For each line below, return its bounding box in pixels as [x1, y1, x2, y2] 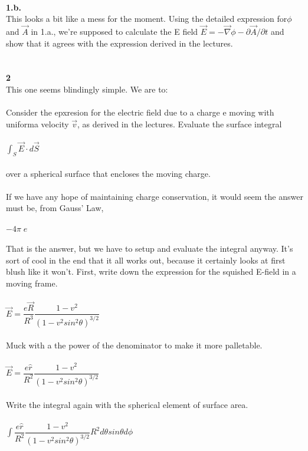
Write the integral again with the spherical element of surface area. [6, 398, 248, 410]
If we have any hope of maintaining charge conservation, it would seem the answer [6, 190, 303, 202]
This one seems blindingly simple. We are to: [6, 83, 168, 95]
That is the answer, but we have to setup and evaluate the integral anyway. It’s [6, 242, 293, 255]
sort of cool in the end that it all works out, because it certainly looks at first [6, 254, 286, 266]
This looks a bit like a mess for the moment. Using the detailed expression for [6, 12, 287, 25]
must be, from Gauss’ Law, [6, 202, 104, 214]
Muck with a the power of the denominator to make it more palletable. [6, 339, 263, 351]
